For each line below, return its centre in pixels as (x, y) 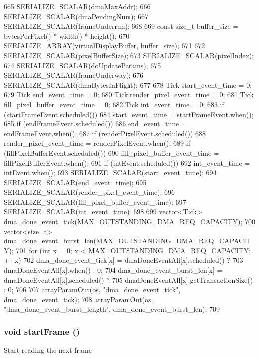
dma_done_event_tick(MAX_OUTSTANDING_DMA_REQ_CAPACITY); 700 (129, 221)
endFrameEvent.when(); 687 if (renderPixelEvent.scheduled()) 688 (105, 133)
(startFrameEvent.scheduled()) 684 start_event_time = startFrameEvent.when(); (129, 114)
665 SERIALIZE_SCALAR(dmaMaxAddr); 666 (77, 6)
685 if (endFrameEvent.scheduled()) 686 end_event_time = (95, 124)
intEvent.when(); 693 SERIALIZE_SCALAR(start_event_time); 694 (110, 173)
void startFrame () (42, 331)
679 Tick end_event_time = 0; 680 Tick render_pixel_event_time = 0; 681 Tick (129, 94)
